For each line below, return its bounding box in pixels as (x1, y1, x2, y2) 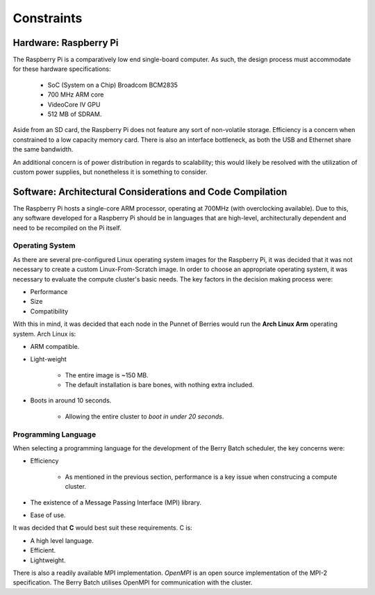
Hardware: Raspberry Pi (12, 37, 119, 49)
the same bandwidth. (12, 145, 74, 154)
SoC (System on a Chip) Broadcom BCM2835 (47, 81, 178, 89)
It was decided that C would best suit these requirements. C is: (12, 523, 192, 532)
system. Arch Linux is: (12, 329, 76, 338)
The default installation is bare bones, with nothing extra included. (65, 381, 254, 389)
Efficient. (30, 546, 56, 555)
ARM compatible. (30, 342, 80, 350)
